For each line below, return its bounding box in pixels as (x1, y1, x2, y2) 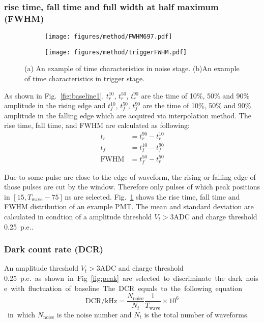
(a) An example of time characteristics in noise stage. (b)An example (24, 63, 240, 74)
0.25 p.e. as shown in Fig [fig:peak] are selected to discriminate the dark (4, 272, 243, 283)
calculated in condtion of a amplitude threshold (4, 211, 152, 221)
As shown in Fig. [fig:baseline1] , (4, 90, 104, 101)
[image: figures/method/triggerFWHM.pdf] (45, 48, 187, 56)
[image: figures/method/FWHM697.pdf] (45, 33, 172, 41)
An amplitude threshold (4, 263, 78, 273)
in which (7, 309, 36, 319)
